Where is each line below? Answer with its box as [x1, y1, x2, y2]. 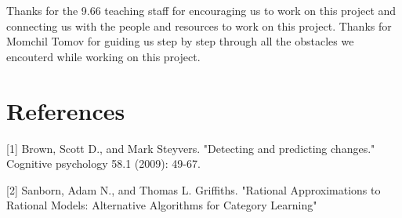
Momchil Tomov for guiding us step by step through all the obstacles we [6, 33, 354, 49]
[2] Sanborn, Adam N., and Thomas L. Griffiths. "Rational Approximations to [6, 181, 381, 198]
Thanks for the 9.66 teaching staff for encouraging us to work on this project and [6, 2, 397, 18]
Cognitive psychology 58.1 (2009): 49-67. [6, 155, 201, 172]
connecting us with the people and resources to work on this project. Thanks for [6, 17, 392, 34]
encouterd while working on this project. [6, 48, 201, 64]
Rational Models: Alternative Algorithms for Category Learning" [6, 197, 317, 213]
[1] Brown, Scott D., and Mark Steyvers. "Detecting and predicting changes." [6, 140, 375, 156]
